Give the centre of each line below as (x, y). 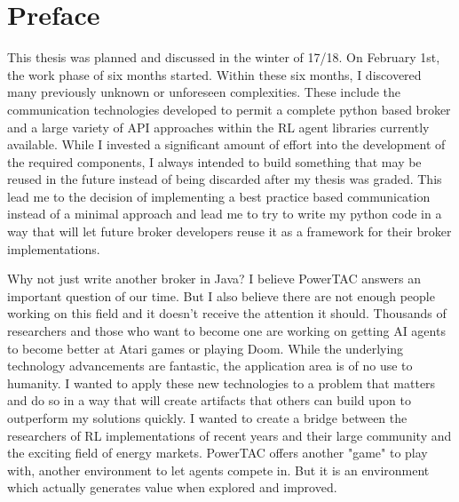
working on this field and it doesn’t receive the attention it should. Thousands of (227, 313)
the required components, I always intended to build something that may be (214, 161)
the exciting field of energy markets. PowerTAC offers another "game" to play (218, 453)
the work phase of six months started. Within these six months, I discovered (214, 74)
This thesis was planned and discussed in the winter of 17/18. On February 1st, (224, 57)
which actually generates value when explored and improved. (172, 487)
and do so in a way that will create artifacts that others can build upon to (209, 400)
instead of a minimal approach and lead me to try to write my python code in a (225, 214)
